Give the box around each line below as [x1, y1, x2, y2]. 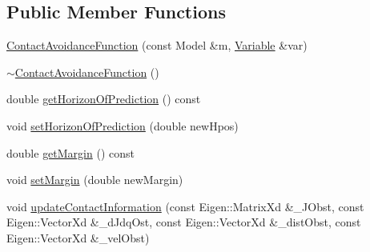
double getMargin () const [6, 144, 135, 161]
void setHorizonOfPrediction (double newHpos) [6, 117, 239, 134]
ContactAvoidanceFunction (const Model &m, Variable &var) [6, 37, 308, 54]
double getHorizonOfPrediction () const [6, 90, 201, 107]
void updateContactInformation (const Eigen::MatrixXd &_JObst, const [6, 198, 364, 214]
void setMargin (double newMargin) [6, 171, 183, 188]
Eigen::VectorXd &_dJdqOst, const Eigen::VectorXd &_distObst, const [6, 214, 361, 230]
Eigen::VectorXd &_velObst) [6, 229, 150, 246]
